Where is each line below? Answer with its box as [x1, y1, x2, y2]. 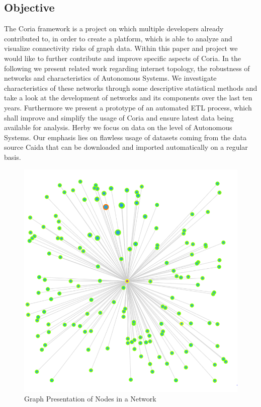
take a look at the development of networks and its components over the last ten [4, 92, 252, 103]
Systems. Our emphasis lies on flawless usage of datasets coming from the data [4, 132, 247, 142]
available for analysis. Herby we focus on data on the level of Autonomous [4, 122, 232, 133]
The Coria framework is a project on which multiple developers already [4, 23, 224, 34]
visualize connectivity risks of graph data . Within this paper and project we [4, 43, 238, 53]
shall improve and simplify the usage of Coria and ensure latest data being [4, 112, 234, 123]
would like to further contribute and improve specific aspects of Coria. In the [4, 52, 241, 63]
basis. [4, 151, 21, 162]
